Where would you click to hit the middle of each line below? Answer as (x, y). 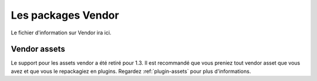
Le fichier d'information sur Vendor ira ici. (61, 33)
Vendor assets (38, 49)
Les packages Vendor (65, 15)
